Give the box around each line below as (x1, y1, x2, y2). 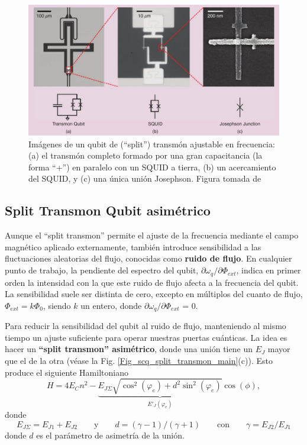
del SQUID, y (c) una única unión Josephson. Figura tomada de (28, 172, 261, 185)
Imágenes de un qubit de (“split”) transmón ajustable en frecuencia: (28, 137, 275, 150)
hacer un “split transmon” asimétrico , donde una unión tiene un (5, 343, 253, 355)
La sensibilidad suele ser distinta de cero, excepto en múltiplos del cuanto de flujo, (5, 288, 303, 300)
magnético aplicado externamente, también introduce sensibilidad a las (5, 240, 261, 253)
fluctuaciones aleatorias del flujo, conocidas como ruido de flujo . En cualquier (5, 252, 292, 265)
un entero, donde (80, 299, 142, 311)
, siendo (43, 299, 71, 311)
